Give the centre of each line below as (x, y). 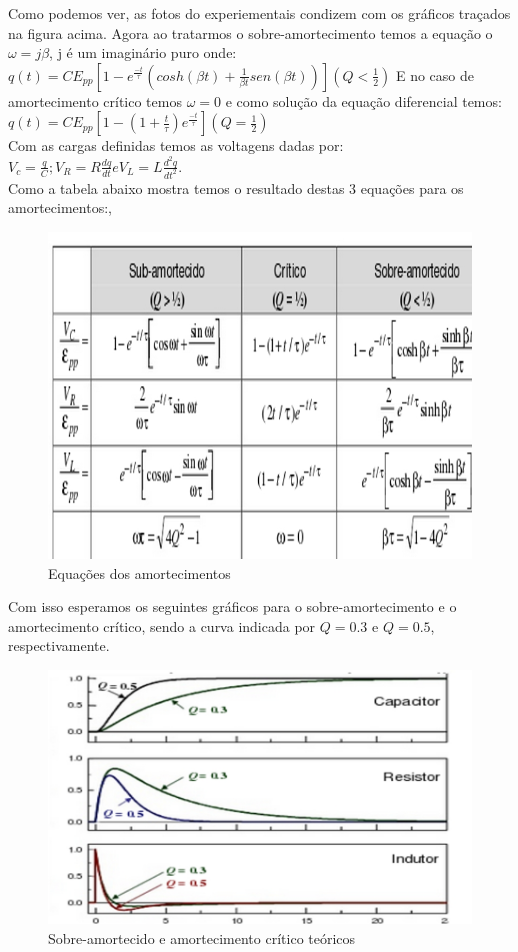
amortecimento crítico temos (95, 100)
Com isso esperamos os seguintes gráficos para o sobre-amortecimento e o (232, 606)
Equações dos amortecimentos (139, 572)
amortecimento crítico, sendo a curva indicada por (162, 625)
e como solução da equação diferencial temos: (363, 100)
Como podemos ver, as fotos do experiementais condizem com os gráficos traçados (259, 13)
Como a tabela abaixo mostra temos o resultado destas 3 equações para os (236, 187)
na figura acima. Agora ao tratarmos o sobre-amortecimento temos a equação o (250, 32)
